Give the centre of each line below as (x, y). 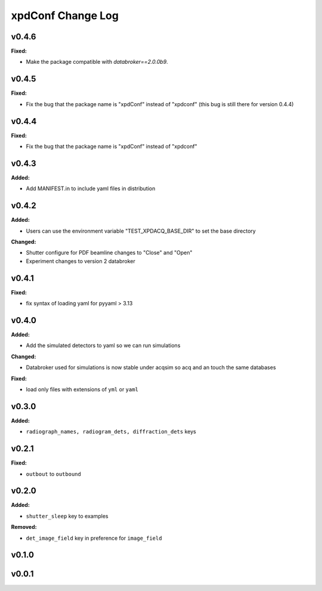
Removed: (24, 527)
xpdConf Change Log (65, 16)
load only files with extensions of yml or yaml (82, 389)
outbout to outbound (54, 474)
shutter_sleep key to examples (67, 516)
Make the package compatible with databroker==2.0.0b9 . (97, 62)
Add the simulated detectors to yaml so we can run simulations (103, 345)
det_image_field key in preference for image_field (94, 538)
